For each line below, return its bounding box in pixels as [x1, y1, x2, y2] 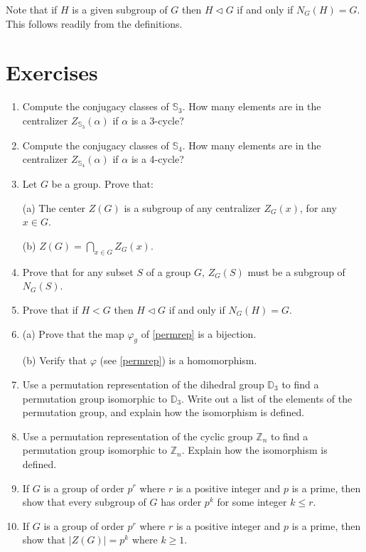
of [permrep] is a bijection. [141, 326, 257, 341]
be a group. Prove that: [51, 176, 154, 191]
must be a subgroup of [247, 264, 345, 279]
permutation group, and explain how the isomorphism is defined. [22, 405, 305, 420]
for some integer [217, 494, 287, 509]
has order [161, 494, 202, 509]
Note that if [6, 2, 58, 16]
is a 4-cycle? [131, 152, 184, 166]
